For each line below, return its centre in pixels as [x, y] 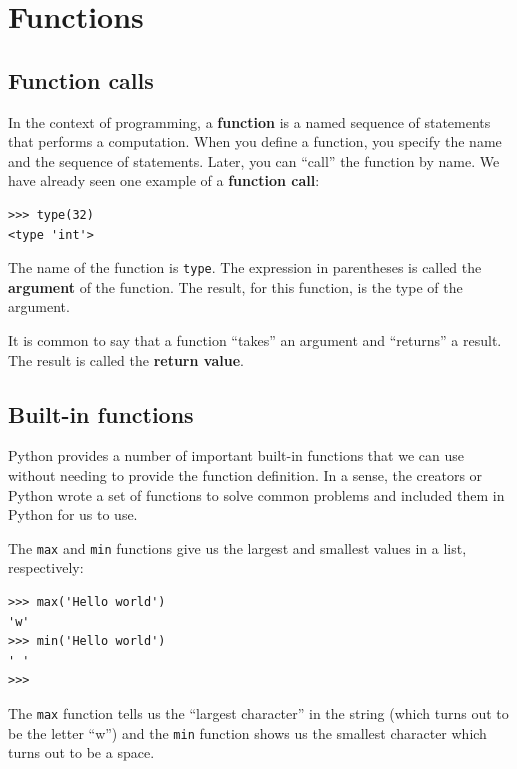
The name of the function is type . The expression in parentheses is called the [245, 267]
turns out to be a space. [81, 752]
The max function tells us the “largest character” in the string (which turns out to [258, 712]
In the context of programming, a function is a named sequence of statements [249, 121]
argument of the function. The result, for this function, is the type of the [235, 286]
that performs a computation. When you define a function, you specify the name [255, 141]
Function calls [81, 79]
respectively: [46, 567]
